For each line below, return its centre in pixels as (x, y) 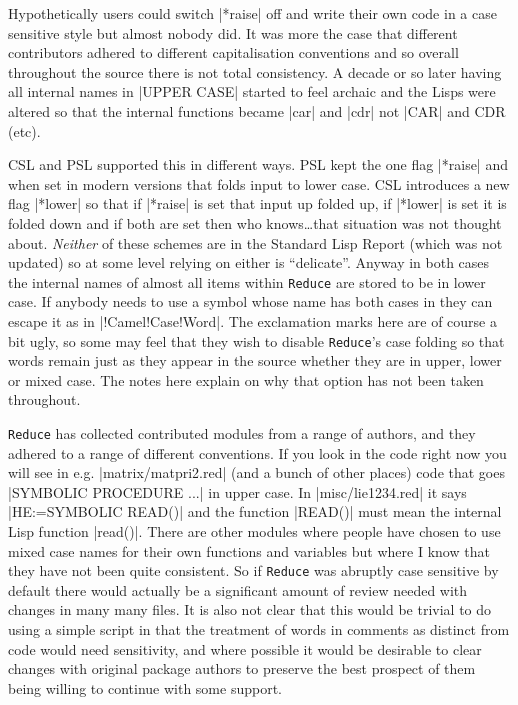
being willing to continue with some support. (145, 687)
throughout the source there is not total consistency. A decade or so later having (255, 71)
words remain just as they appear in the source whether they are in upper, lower (255, 360)
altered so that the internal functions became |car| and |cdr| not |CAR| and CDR (257, 110)
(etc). (24, 130)
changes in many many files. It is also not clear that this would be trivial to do (250, 609)
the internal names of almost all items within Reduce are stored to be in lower (247, 281)
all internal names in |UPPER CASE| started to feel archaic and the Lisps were (252, 91)
